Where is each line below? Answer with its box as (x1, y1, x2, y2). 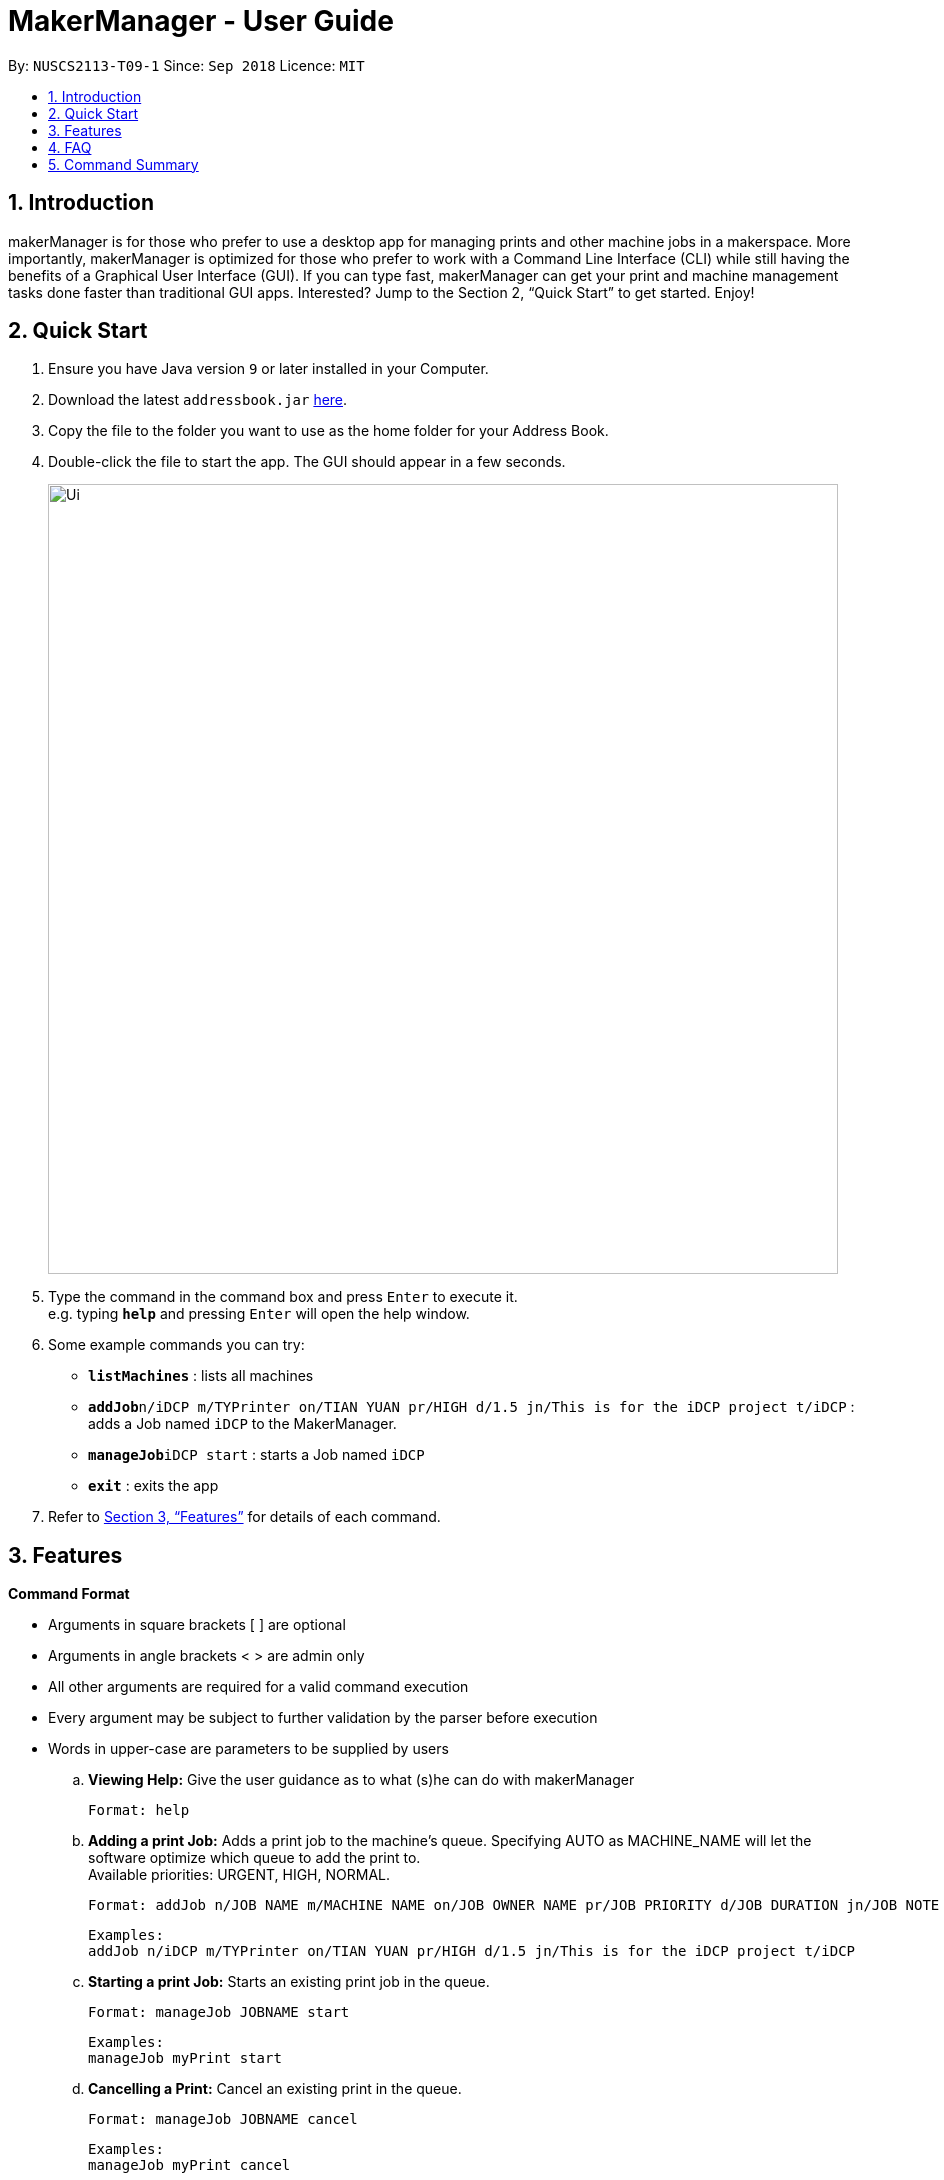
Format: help (88, 1802, 190, 1819)
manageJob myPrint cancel (88, 2157, 291, 2174)
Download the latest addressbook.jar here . (48, 391, 348, 409)
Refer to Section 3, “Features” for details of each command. (48, 1508, 441, 1526)
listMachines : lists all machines (88, 1367, 314, 1385)
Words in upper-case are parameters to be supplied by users (48, 1740, 449, 1758)
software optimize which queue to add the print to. (88, 1849, 421, 1867)
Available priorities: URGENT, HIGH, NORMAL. (88, 1866, 391, 1884)
